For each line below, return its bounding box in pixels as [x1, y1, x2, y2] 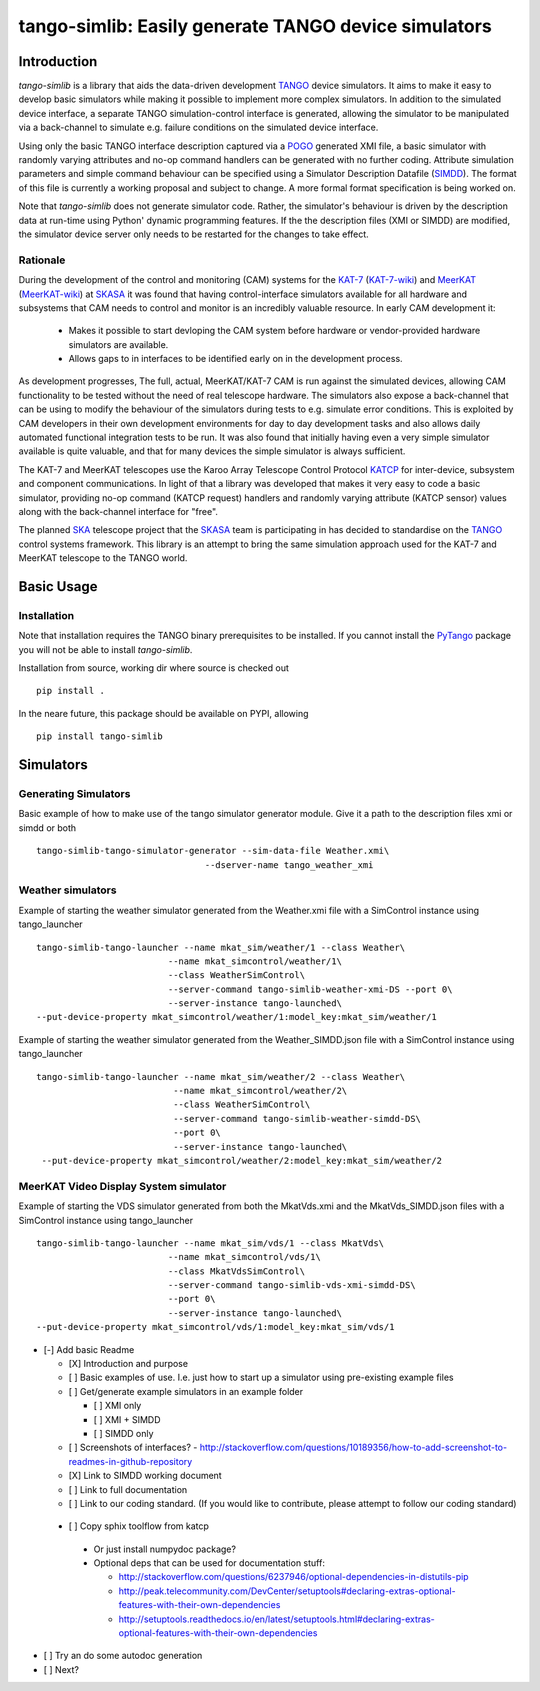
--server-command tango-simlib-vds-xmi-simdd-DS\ [167, 1280, 416, 1291]
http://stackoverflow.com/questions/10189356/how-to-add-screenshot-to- [199, 1441, 508, 1454]
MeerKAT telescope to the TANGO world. [18, 552, 188, 564]
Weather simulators [18, 883, 117, 897]
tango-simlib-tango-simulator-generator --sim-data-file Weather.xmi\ [36, 845, 390, 857]
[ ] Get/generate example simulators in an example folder [68, 1385, 304, 1397]
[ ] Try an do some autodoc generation [43, 1650, 203, 1662]
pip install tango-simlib [36, 731, 164, 742]
